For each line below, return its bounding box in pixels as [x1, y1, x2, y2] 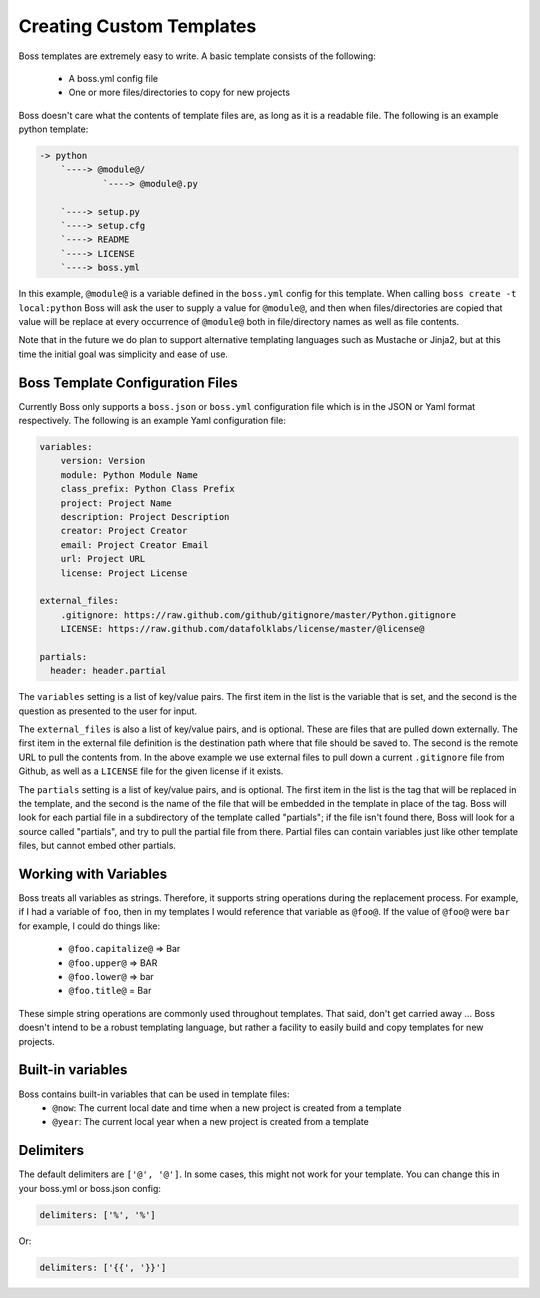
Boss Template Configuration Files [18, 374, 239, 391]
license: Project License [60, 567, 188, 579]
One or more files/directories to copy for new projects [68, 86, 290, 99]
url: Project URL [60, 553, 146, 565]
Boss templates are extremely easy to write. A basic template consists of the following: [18, 50, 377, 62]
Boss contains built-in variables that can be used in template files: [18, 1088, 290, 1100]
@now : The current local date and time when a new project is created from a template [52, 1101, 402, 1114]
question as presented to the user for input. [18, 705, 198, 717]
